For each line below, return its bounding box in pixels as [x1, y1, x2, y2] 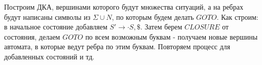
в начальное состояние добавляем [4, 21, 107, 32]
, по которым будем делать [111, 11, 194, 22]
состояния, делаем [4, 31, 60, 42]
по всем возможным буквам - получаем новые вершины [85, 31, 258, 42]
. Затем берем [140, 21, 182, 32]
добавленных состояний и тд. [4, 51, 95, 61]
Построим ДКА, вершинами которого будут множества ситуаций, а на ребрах [4, 2, 243, 12]
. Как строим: [216, 11, 258, 22]
